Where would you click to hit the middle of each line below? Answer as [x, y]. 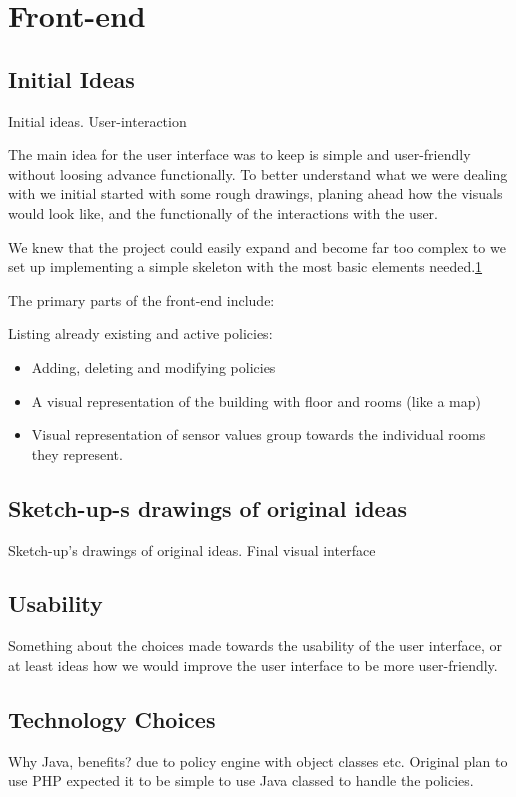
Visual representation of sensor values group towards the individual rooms [258, 434]
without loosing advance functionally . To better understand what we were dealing [258, 173]
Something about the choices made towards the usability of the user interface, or [255, 645]
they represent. [77, 453]
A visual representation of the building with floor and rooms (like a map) [256, 400]
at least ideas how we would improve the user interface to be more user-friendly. [253, 664]
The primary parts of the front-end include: [141, 299]
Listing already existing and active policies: [140, 333]
